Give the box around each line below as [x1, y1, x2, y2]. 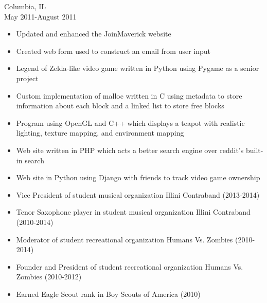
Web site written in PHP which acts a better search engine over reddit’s [16, 144, 244, 155]
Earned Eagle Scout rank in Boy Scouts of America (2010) [16, 288, 201, 299]
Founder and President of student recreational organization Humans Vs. [16, 261, 243, 272]
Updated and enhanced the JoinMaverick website [16, 28, 171, 39]
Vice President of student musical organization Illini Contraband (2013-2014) [16, 189, 260, 200]
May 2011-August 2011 [4, 11, 77, 22]
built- [245, 144, 263, 155]
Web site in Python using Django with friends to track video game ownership [16, 172, 260, 183]
